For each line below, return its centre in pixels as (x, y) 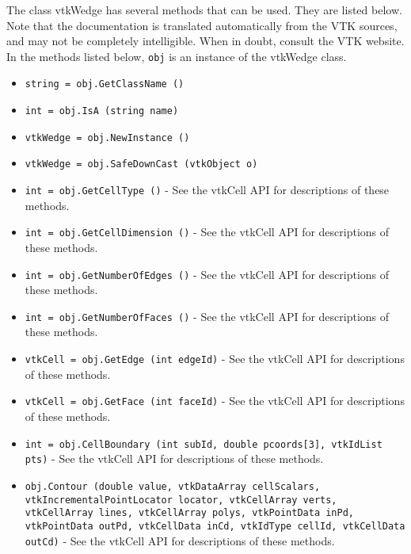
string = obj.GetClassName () (105, 84)
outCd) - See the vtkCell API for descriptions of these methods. (180, 540)
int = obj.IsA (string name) (102, 111)
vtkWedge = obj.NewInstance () (107, 138)
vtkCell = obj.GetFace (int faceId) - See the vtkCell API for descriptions (215, 401)
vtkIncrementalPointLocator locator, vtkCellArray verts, (181, 500)
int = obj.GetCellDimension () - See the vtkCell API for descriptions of (207, 232)
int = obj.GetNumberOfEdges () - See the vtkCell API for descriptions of (207, 274)
